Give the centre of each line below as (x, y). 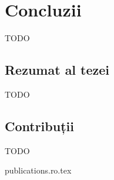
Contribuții (39, 126)
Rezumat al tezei (57, 70)
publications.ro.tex (38, 170)
